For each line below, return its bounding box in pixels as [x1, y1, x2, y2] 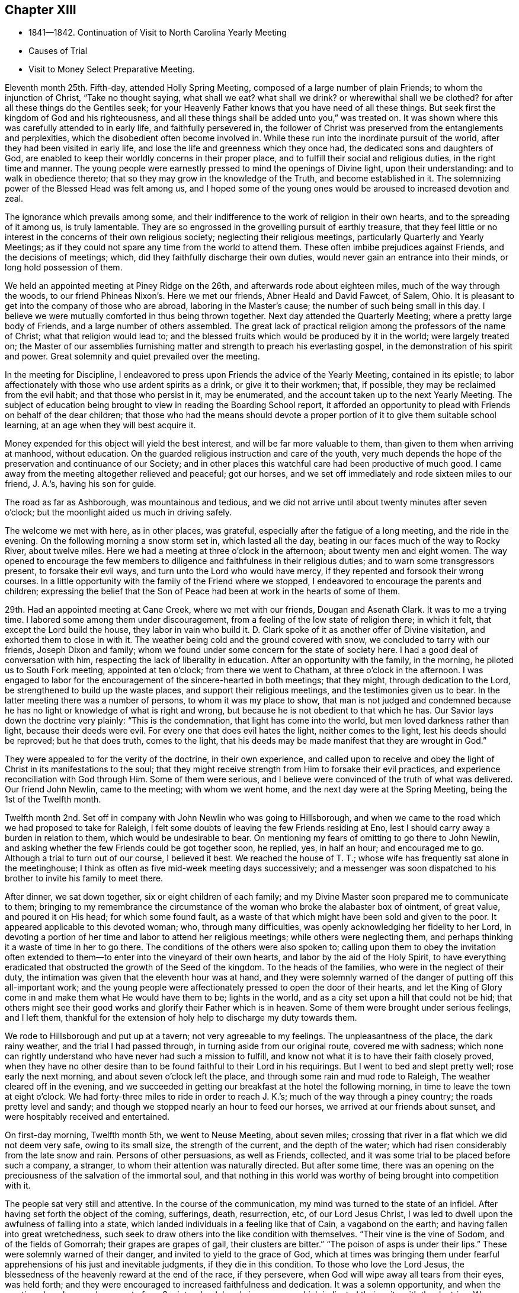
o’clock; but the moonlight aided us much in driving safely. [5, 507, 232, 518]
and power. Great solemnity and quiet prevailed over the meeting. [5, 351, 260, 362]
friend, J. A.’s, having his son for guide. [5, 479, 156, 489]
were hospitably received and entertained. [5, 1112, 170, 1122]
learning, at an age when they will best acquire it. [5, 420, 196, 431]
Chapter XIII [5, 2, 76, 17]
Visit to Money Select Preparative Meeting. [28, 64, 195, 75]
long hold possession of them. [5, 262, 123, 273]
